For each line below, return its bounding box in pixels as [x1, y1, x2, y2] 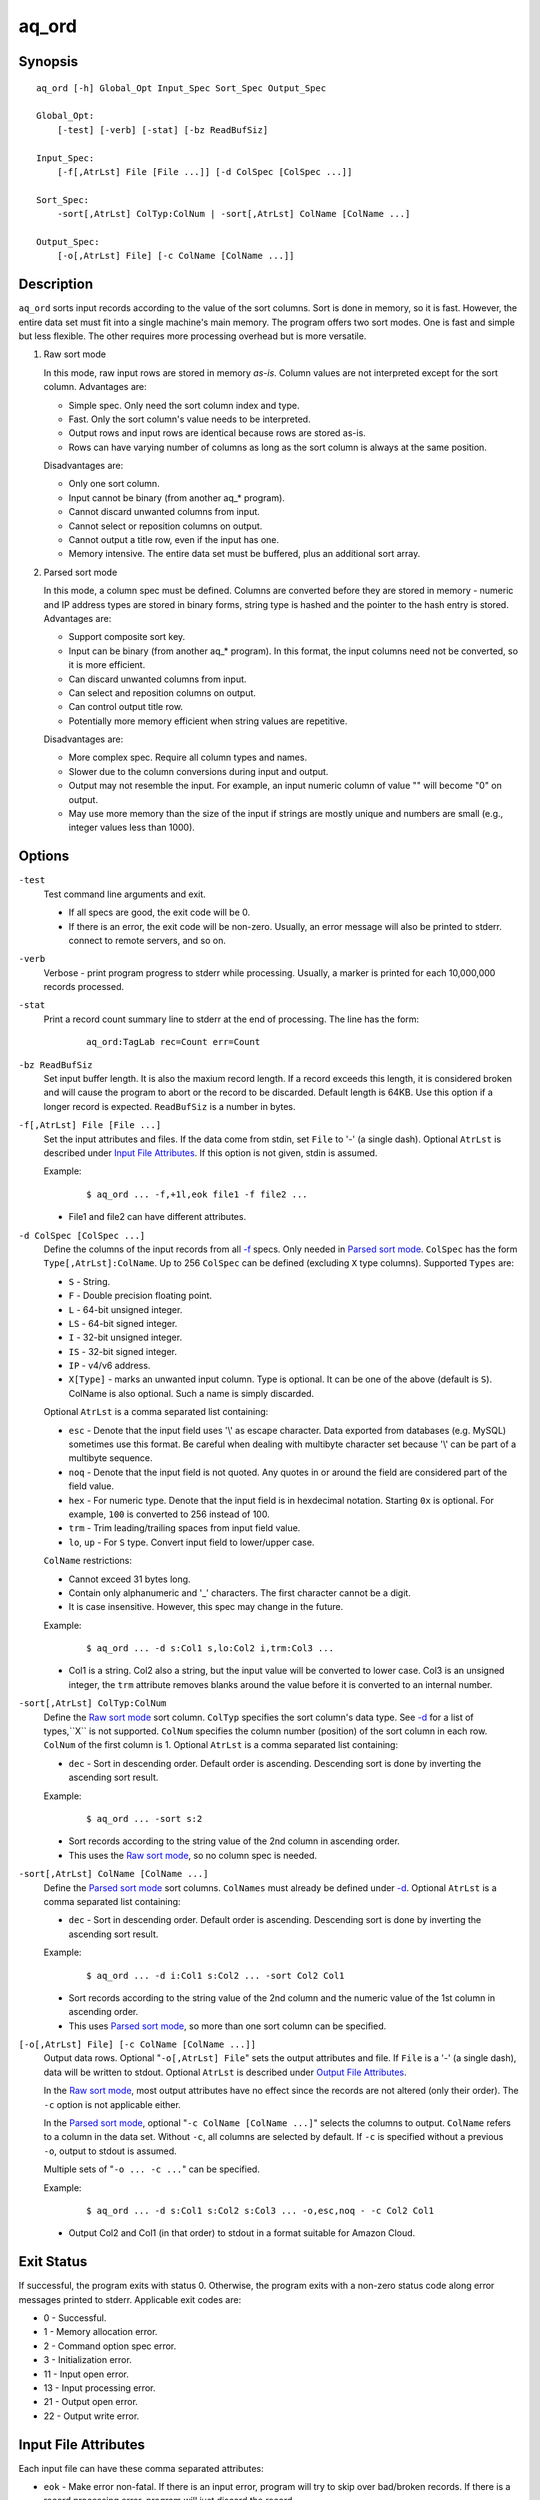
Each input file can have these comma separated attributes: [18, 2462, 264, 2474]
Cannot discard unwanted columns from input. [68, 506, 260, 518]
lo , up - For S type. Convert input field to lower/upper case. [68, 1536, 315, 1548]
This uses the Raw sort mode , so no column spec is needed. [68, 1849, 318, 1861]
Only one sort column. [68, 478, 160, 490]
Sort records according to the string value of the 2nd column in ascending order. [68, 1835, 400, 1847]
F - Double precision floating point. [68, 1290, 213, 1302]
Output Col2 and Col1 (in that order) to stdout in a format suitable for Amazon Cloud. [68, 2227, 416, 2239]
